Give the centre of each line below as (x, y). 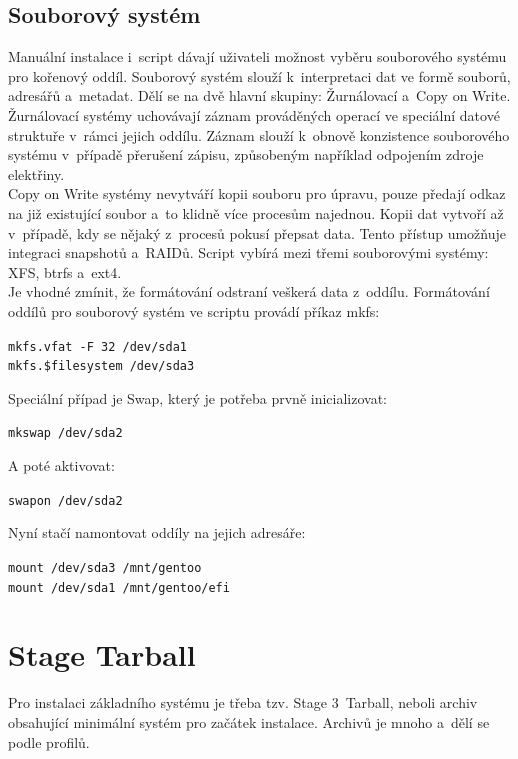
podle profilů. (49, 741)
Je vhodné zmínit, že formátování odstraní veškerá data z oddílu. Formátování (249, 291)
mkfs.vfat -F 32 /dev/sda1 (97, 346)
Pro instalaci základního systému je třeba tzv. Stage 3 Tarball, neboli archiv (243, 702)
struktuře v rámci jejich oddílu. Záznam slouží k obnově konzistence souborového (259, 134)
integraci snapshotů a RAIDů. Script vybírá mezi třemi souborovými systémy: (248, 252)
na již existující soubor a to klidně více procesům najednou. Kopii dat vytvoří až (256, 212)
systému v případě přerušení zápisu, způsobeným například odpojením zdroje (246, 154)
